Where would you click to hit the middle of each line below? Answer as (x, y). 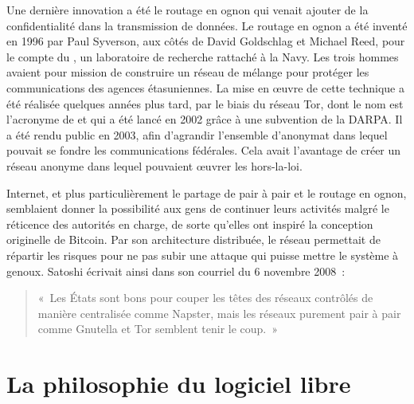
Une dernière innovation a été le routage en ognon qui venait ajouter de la (187, 10)
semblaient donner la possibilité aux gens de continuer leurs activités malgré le (198, 208)
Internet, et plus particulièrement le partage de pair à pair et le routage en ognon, (207, 192)
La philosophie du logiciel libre (179, 384)
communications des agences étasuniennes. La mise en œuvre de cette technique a (205, 87)
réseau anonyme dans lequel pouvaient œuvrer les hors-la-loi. (154, 165)
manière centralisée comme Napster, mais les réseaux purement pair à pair (219, 313)
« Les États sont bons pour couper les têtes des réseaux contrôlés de (205, 298)
